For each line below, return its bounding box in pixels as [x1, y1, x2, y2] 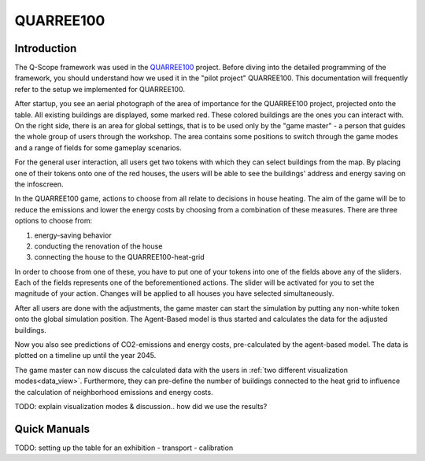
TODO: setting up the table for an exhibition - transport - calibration [14, 443, 234, 452]
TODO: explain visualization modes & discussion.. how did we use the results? [14, 402, 268, 411]
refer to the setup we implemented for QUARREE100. [14, 84, 185, 94]
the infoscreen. [14, 179, 64, 189]
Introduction [14, 42, 77, 55]
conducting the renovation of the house [34, 241, 163, 251]
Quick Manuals [14, 422, 91, 436]
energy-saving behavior [34, 230, 112, 240]
